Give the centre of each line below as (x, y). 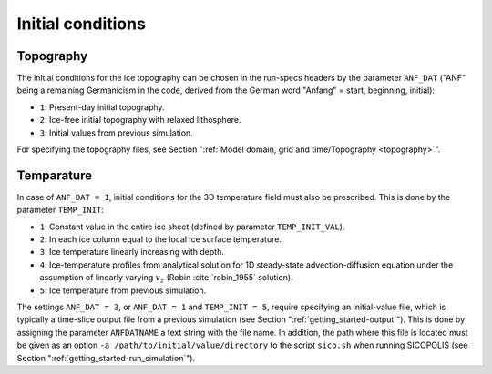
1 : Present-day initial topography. (102, 107)
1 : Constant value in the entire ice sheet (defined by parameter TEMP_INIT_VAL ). (192, 227)
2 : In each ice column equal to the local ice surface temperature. (161, 239)
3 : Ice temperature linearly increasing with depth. (132, 252)
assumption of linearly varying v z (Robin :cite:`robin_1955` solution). (166, 279)
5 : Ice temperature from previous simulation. (123, 290)
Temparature (55, 175)
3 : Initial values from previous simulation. (116, 133)
